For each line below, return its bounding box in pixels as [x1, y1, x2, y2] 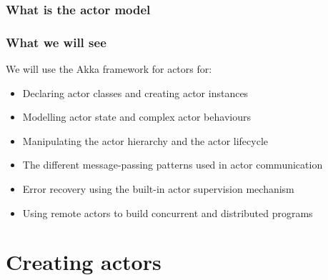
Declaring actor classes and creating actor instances [22, 85, 249, 100]
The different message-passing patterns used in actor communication [22, 157, 323, 172]
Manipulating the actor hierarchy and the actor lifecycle [22, 133, 268, 148]
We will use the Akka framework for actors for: [6, 61, 212, 76]
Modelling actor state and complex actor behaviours [22, 109, 251, 124]
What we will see [6, 33, 106, 51]
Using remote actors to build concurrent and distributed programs [22, 205, 313, 220]
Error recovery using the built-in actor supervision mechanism [22, 181, 294, 196]
